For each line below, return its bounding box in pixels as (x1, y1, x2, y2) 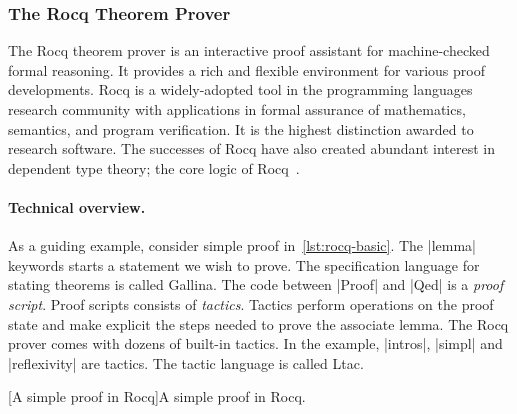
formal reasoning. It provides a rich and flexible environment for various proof (8, 59, 485, 80)
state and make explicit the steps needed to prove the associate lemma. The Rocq (8, 313, 509, 334)
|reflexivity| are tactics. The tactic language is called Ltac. (8, 352, 364, 373)
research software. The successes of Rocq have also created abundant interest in (8, 138, 496, 159)
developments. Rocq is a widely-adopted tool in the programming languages (8, 79, 473, 100)
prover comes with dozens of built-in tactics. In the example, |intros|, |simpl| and (8, 333, 503, 354)
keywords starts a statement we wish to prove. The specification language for (8, 254, 480, 275)
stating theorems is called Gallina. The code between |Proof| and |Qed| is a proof (8, 274, 504, 295)
